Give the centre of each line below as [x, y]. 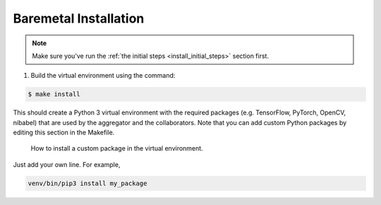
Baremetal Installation [79, 18]
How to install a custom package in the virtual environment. [117, 148]
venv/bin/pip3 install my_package [87, 183]
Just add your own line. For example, [67, 164]
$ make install [54, 94]
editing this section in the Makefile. [64, 133]
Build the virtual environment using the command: [103, 76]
